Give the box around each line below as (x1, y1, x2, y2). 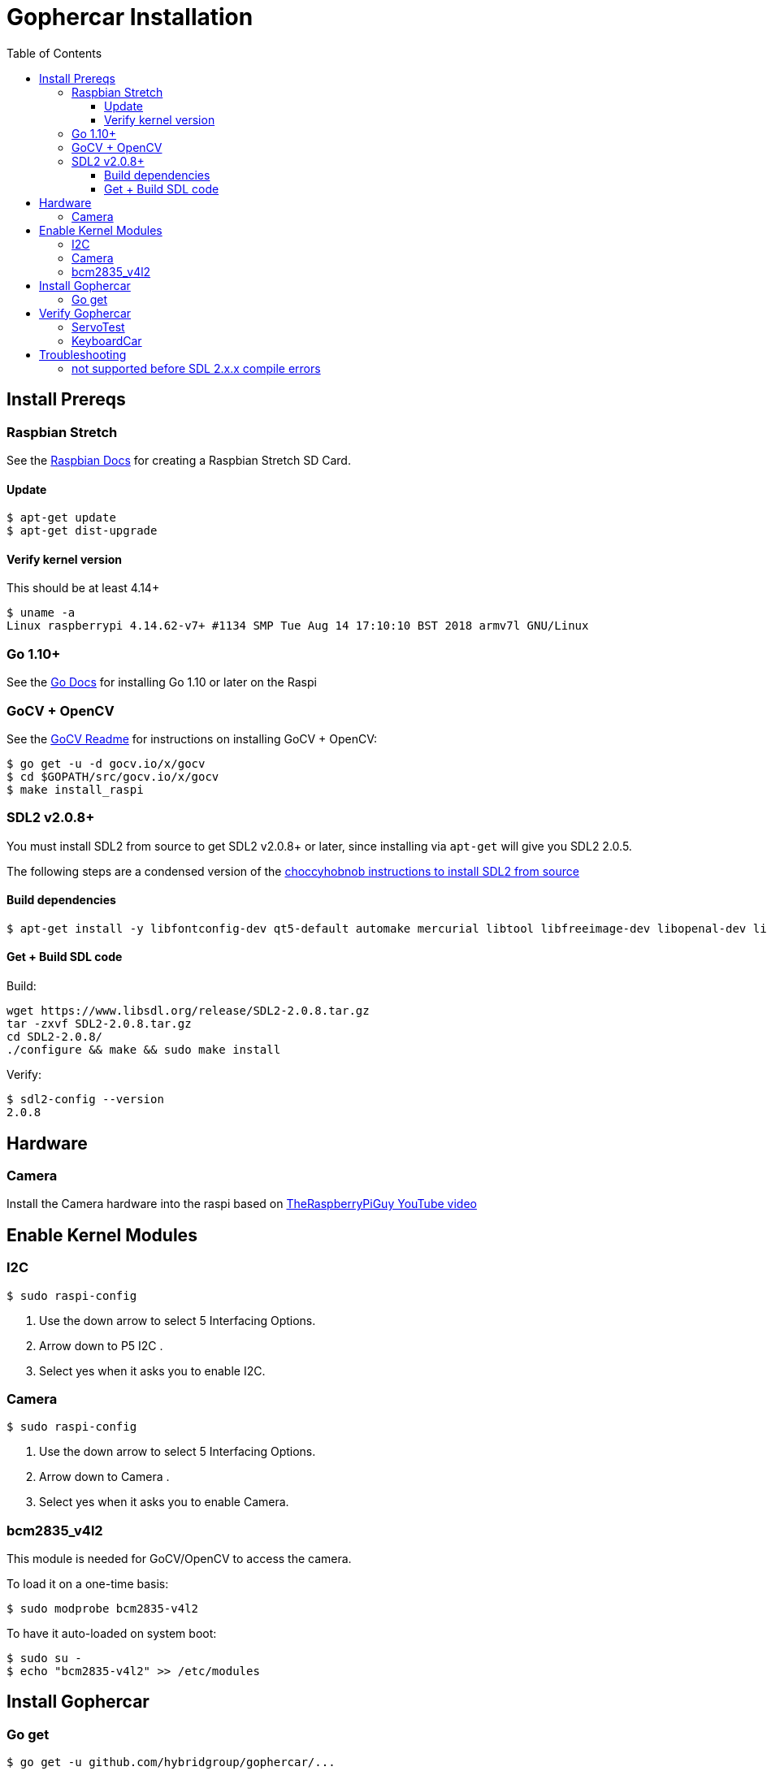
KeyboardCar (71, 333, 142, 348)
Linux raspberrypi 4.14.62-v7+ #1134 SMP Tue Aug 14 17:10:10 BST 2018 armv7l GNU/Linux (6, 619, 589, 633)
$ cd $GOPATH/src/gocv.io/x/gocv (6, 769, 219, 783)
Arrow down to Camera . (39, 1470, 170, 1484)
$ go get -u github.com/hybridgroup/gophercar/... (6, 1756, 336, 1769)
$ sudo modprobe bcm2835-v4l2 (6, 1602, 199, 1616)
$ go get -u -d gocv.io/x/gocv (6, 756, 206, 770)
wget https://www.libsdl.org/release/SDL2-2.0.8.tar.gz (6, 1004, 370, 1018)
